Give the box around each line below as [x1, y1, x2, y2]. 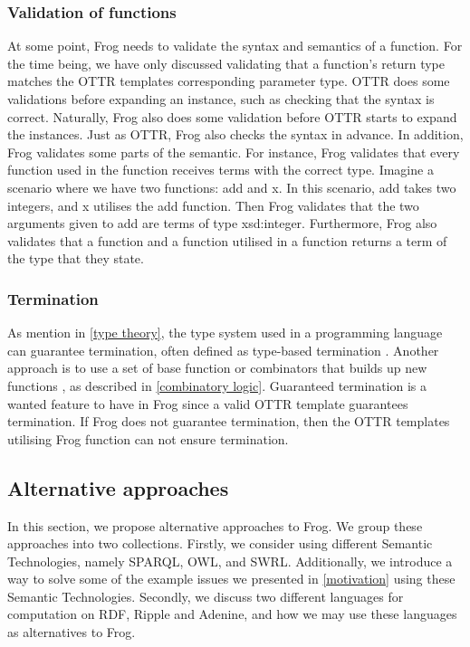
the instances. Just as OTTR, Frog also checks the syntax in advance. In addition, [7, 125, 464, 144]
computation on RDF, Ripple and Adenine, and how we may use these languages [7, 604, 457, 623]
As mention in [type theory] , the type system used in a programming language [7, 323, 443, 342]
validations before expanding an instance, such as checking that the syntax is [7, 90, 435, 108]
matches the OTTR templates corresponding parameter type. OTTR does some [7, 71, 450, 90]
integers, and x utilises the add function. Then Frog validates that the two [7, 195, 419, 214]
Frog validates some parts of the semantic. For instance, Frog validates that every [7, 142, 460, 161]
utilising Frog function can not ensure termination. [7, 429, 289, 448]
